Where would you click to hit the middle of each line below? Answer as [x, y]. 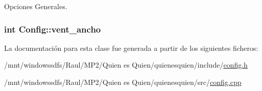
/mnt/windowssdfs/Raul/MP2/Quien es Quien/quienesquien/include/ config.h [126, 65]
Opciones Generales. [36, 6]
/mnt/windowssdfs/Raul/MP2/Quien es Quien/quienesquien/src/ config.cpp [123, 82]
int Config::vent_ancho [53, 29]
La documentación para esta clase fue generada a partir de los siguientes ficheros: [131, 48]
